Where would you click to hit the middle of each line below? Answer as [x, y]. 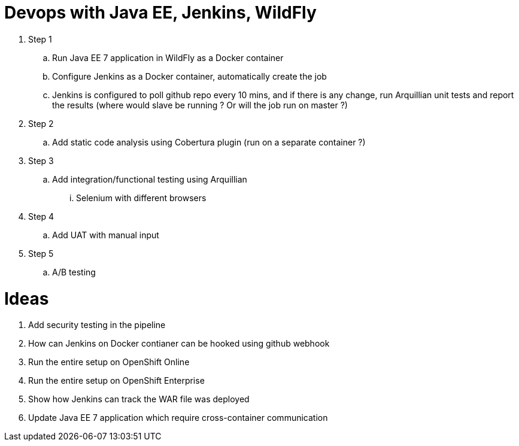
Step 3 [41, 160]
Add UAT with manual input [106, 235]
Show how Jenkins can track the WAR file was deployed [139, 399]
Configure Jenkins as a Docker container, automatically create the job [189, 76]
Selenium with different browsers [141, 198]
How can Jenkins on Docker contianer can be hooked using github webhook [179, 344]
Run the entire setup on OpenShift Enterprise [116, 381]
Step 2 [41, 123]
